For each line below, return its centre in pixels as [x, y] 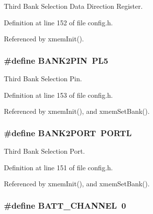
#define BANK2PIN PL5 [56, 60]
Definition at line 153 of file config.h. [59, 95]
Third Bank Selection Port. [44, 151]
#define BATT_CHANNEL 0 [65, 205]
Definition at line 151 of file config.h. [59, 167]
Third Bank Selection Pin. [43, 78]
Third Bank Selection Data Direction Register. [73, 6]
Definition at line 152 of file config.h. [59, 22]
